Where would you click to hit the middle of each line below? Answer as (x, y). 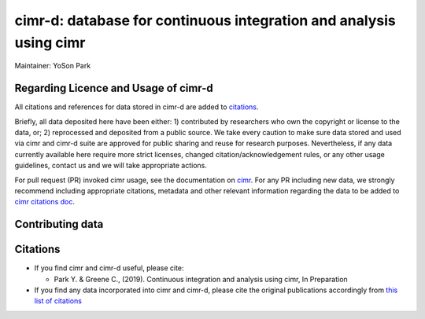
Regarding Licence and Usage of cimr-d (114, 88)
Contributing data (59, 224)
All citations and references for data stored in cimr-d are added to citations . (137, 107)
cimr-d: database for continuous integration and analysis (205, 20)
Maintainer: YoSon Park (53, 66)
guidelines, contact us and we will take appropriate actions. (111, 166)
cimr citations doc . (44, 202)
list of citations (58, 301)
